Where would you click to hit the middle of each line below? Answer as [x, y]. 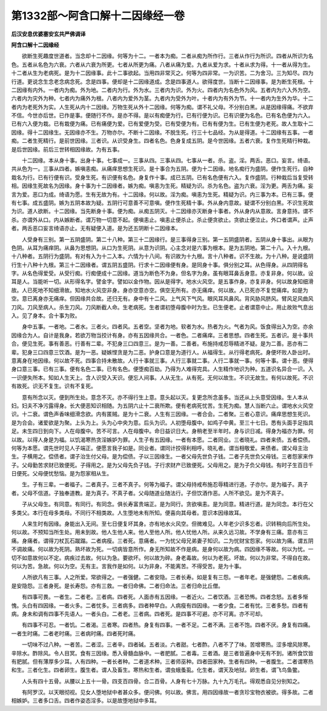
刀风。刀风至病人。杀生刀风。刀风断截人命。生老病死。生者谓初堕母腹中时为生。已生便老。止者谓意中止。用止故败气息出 [162, 307]
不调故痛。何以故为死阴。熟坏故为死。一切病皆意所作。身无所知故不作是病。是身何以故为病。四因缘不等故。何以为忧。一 [162, 549]
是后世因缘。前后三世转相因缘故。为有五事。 [67, 149]
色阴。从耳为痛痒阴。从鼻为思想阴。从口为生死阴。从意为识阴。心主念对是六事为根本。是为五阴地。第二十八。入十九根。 [162, 248]
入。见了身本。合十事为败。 [46, 316]
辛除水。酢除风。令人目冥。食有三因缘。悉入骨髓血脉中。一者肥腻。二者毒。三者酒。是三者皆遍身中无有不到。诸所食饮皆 [162, 653]
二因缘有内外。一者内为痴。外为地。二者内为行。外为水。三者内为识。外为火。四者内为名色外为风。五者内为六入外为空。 [162, 90]
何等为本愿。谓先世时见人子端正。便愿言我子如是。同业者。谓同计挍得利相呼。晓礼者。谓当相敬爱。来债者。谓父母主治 [160, 448]
